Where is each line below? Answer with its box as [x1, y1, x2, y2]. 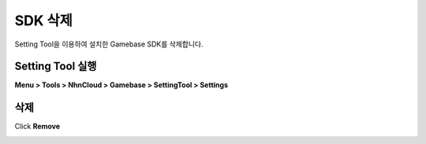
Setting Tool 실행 [14, 60, 97, 73]
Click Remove [14, 122, 61, 131]
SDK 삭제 [14, 12, 73, 29]
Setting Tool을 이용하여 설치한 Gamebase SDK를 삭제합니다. [14, 39, 204, 49]
